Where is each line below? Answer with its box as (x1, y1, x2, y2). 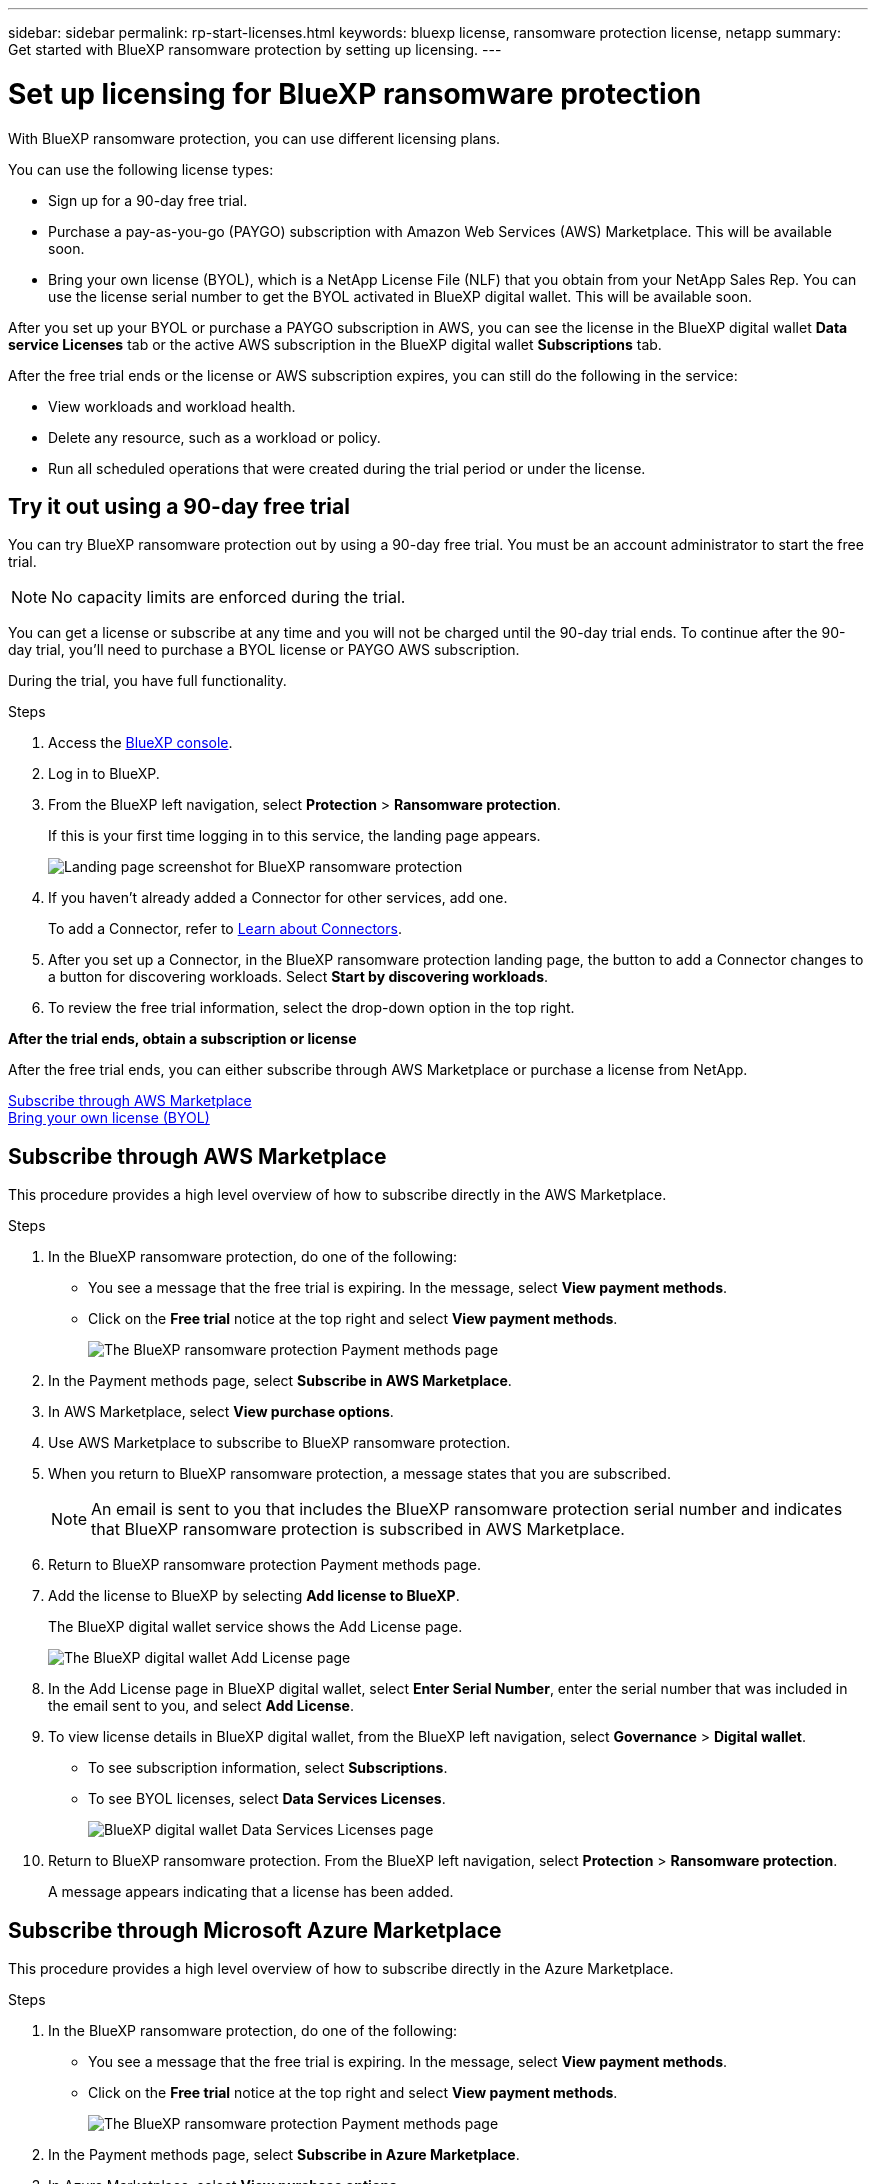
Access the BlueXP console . (48, 734, 233, 752)
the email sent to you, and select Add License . (48, 1697, 354, 1715)
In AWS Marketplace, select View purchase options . (48, 1403, 394, 1421)
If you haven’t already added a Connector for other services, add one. (48, 889, 508, 907)
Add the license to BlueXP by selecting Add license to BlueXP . (48, 1587, 460, 1605)
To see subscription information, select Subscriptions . (88, 1759, 448, 1777)
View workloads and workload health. (48, 397, 296, 415)
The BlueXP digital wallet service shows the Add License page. (48, 1618, 463, 1636)
